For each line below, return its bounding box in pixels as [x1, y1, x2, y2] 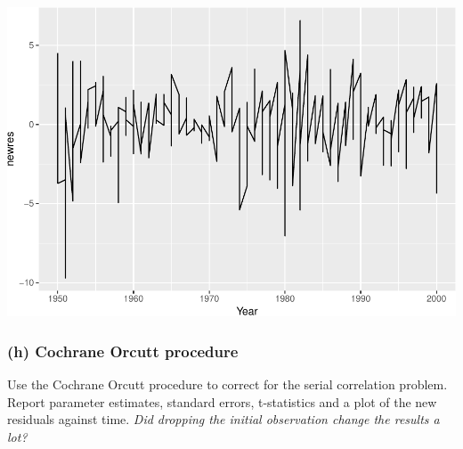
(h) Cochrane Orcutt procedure [7, 340, 239, 362]
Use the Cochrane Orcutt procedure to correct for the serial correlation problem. [7, 375, 448, 394]
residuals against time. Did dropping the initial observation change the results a [7, 410, 440, 429]
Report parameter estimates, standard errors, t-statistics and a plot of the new [7, 392, 437, 411]
